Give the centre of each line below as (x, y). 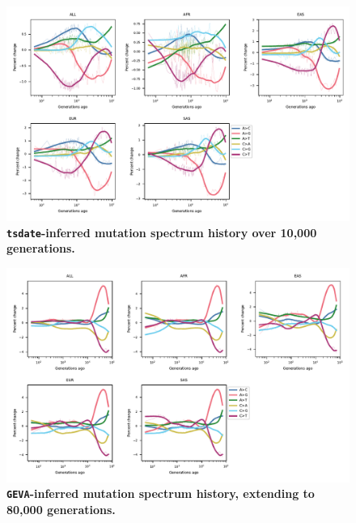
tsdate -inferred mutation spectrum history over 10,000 (162, 232)
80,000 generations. (61, 510)
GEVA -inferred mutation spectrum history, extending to (161, 493)
